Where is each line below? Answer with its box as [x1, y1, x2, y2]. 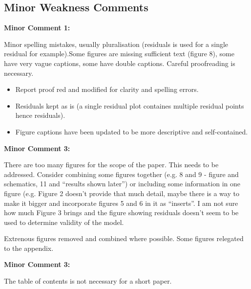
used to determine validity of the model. [4, 217, 124, 227]
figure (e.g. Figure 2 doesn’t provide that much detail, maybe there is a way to [4, 188, 239, 198]
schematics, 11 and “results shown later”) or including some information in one [4, 178, 240, 189]
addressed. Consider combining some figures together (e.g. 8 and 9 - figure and [4, 169, 239, 179]
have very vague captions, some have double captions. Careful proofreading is [4, 58, 235, 68]
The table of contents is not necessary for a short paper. [4, 276, 172, 286]
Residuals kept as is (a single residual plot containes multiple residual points [15, 100, 244, 111]
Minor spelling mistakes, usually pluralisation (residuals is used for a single [4, 39, 229, 49]
